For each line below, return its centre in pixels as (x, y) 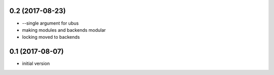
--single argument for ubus (50, 23)
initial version (36, 63)
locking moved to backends (51, 37)
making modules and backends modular (64, 30)
